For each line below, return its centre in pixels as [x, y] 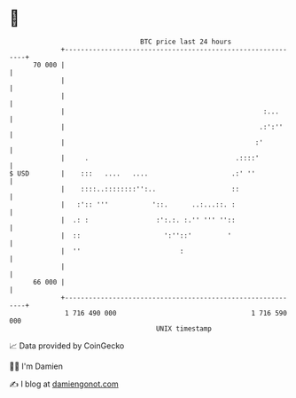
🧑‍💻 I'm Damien [36, 366]
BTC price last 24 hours [186, 42]
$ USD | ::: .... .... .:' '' [132, 173]
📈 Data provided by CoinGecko [67, 346]
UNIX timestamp [184, 328]
